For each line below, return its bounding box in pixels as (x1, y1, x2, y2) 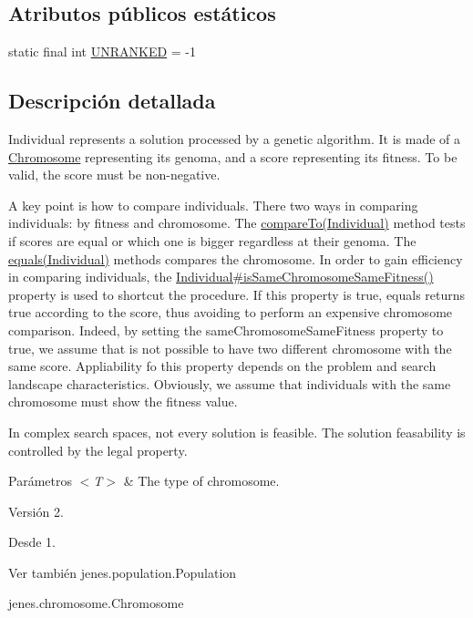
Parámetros (8, 471, 72, 490)
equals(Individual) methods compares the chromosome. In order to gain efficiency (8, 249, 463, 268)
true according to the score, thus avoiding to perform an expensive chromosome (8, 303, 453, 322)
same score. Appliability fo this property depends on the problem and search (8, 356, 437, 376)
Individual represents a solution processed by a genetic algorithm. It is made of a (8, 129, 461, 148)
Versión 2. (8, 501, 64, 520)
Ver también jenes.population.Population (8, 562, 237, 582)
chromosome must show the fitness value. (8, 392, 238, 411)
